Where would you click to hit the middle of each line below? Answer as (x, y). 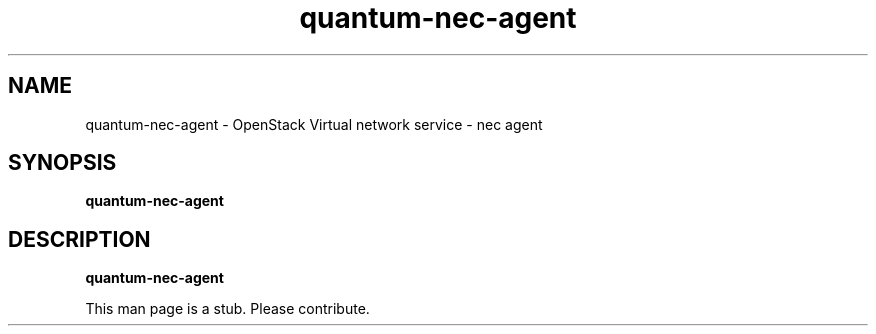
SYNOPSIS (62, 163)
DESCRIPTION (79, 239)
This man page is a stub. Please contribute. (227, 309)
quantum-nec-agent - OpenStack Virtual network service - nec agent (314, 124)
